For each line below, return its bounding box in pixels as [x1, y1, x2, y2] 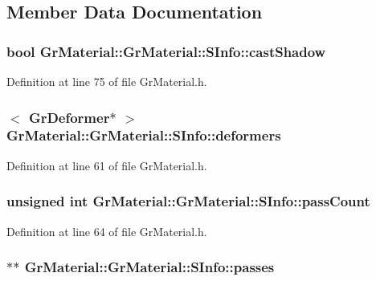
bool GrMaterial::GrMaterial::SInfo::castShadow [6, 41, 326, 61]
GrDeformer [28, 107, 110, 127]
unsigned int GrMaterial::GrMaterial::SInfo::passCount [6, 191, 370, 211]
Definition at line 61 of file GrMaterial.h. [6, 157, 207, 173]
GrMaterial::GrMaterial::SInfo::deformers [6, 125, 281, 145]
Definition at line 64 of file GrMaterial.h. [6, 222, 207, 239]
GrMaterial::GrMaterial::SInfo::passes [24, 257, 275, 277]
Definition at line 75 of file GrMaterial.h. [6, 73, 207, 89]
